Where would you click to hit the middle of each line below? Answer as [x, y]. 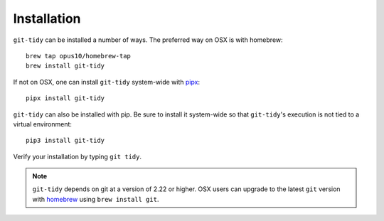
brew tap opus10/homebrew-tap [79, 56]
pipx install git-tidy [65, 98]
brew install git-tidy [65, 66]
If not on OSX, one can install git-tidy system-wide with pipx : [107, 82]
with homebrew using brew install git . [96, 199]
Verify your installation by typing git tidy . [78, 156]
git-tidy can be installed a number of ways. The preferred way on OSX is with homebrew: [148, 40]
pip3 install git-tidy [65, 141]
